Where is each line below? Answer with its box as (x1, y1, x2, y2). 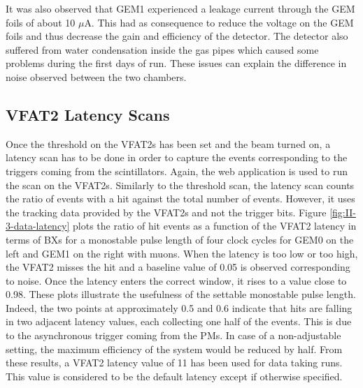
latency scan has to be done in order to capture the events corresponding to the (6, 150, 348, 165)
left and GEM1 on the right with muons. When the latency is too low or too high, (6, 246, 358, 260)
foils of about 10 (6, 15, 76, 29)
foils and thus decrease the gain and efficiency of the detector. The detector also (6, 29, 348, 43)
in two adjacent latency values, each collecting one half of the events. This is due (6, 314, 352, 329)
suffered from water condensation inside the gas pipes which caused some (6, 42, 319, 57)
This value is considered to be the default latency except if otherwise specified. (6, 368, 343, 383)
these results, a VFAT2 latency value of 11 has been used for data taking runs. (6, 355, 343, 370)
